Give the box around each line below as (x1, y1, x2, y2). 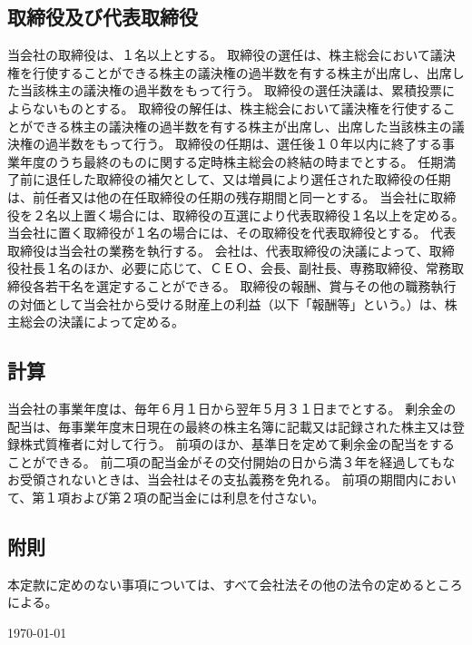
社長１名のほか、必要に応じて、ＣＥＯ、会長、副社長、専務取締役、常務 (19, 259, 452, 278)
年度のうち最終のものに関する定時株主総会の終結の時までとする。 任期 (19, 151, 444, 171)
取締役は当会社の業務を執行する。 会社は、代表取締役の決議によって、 (7, 240, 429, 259)
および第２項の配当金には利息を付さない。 (70, 487, 325, 506)
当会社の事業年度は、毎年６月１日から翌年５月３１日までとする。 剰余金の (7, 398, 457, 417)
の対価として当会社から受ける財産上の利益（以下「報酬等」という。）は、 (7, 294, 445, 313)
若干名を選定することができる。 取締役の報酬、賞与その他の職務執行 (44, 276, 457, 295)
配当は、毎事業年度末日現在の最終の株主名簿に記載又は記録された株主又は (7, 416, 452, 435)
